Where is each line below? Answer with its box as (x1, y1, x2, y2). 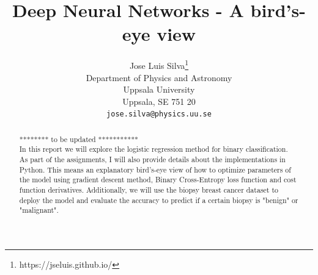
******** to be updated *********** (19, 134, 139, 144)
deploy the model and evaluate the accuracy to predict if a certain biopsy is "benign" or (19, 195, 298, 205)
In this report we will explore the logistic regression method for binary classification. (19, 144, 288, 154)
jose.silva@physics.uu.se (106, 110, 212, 119)
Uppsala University (123, 83, 195, 96)
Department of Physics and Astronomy (86, 71, 232, 84)
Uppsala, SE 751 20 (122, 95, 196, 107)
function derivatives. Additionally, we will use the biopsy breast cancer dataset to (19, 185, 279, 195)
